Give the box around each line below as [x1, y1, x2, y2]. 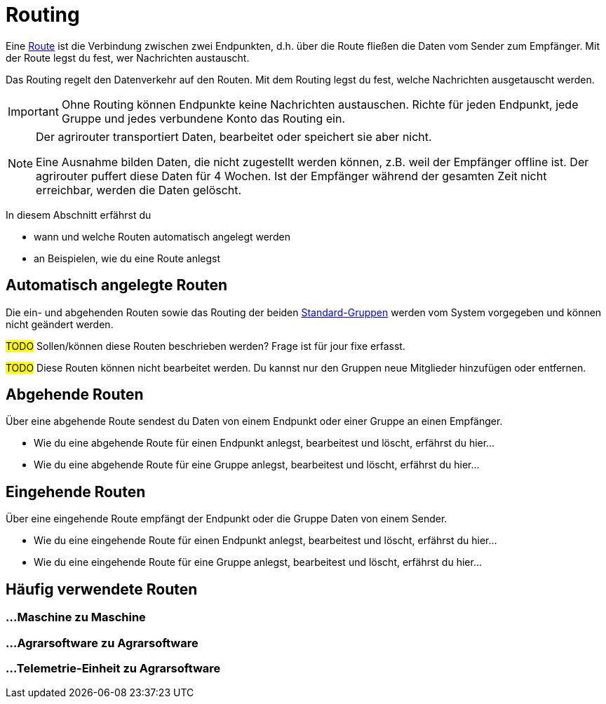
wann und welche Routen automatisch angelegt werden [34, 230, 290, 243]
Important [8, 104, 59, 119]
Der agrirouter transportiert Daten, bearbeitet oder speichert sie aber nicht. [36, 129, 432, 144]
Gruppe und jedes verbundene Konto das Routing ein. [61, 111, 346, 126]
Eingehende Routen [6, 482, 146, 501]
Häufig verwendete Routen [6, 580, 198, 598]
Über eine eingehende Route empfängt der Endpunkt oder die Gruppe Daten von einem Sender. [6, 513, 447, 525]
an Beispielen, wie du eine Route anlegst [34, 252, 221, 264]
